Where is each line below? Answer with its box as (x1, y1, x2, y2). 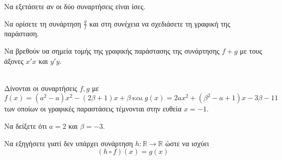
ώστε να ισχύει (165, 138, 209, 148)
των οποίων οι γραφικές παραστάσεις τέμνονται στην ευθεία (4, 103, 182, 114)
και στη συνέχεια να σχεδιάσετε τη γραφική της (89, 18, 230, 29)
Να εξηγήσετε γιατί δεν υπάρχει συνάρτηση (4, 138, 133, 148)
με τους (240, 45, 262, 56)
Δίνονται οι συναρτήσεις (4, 82, 77, 93)
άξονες (4, 55, 24, 66)
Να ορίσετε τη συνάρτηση (4, 18, 81, 29)
